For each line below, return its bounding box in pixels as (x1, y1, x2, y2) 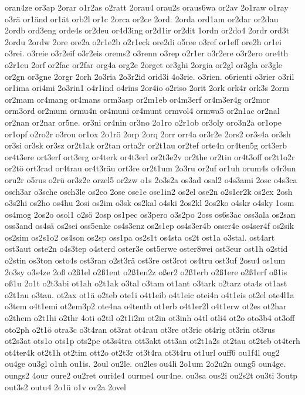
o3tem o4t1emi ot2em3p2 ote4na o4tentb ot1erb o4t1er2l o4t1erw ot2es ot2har (5, 300, 287, 312)
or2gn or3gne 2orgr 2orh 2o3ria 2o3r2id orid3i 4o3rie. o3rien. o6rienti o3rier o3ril (5, 70, 294, 82)
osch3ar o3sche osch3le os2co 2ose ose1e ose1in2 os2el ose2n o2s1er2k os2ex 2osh (5, 185, 293, 197)
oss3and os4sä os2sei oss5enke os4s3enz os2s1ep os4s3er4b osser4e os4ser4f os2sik (5, 220, 294, 232)
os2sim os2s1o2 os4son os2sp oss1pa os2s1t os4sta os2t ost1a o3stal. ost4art (5, 231, 275, 243)
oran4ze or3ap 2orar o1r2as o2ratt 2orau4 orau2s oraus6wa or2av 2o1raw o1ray (5, 1, 289, 13)
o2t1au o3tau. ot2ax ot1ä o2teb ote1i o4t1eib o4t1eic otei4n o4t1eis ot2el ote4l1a (5, 288, 294, 301)
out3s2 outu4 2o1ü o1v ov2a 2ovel (5, 380, 126, 393)
